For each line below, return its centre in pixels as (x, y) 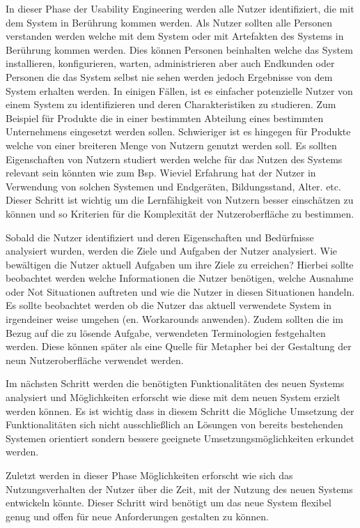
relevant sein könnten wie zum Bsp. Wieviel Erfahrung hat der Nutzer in (161, 173)
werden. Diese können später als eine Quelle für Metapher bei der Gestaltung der (179, 346)
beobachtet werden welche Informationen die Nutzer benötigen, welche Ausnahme (180, 278)
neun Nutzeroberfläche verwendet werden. (95, 360)
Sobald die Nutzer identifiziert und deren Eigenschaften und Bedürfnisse (160, 237)
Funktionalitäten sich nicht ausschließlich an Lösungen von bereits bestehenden (174, 424)
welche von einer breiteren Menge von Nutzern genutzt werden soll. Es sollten (171, 145)
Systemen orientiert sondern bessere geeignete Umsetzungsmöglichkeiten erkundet (180, 438)
